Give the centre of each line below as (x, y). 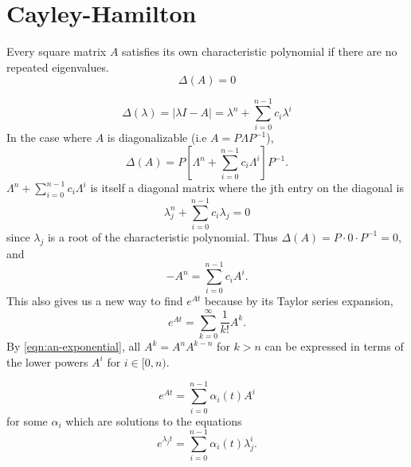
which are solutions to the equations (154, 420)
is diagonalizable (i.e (157, 137)
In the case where (49, 137)
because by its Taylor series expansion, (299, 301)
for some (27, 420)
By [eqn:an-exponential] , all (74, 346)
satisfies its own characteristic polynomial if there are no (260, 51)
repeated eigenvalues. (58, 67)
